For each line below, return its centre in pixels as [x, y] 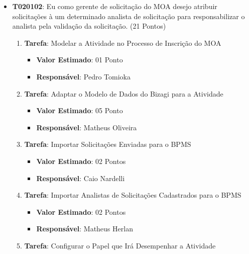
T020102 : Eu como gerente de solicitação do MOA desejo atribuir [115, 6]
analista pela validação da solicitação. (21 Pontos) [89, 26]
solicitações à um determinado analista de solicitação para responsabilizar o [129, 16]
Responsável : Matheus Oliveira [87, 127]
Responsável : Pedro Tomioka [83, 76]
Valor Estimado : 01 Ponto [80, 60]
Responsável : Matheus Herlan [85, 229]
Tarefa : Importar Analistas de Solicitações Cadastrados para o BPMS [133, 195]
